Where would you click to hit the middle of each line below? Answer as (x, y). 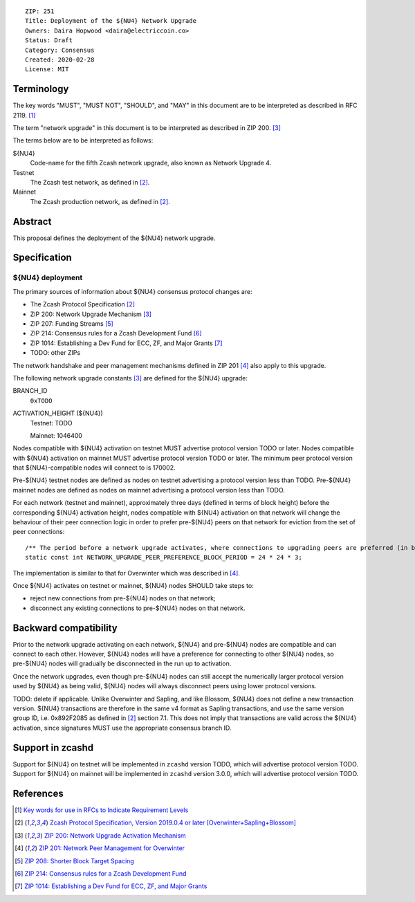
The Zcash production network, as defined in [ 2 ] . (100, 201)
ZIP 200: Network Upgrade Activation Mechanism (115, 835)
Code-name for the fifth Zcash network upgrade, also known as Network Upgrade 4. (151, 163)
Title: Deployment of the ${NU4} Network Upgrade (111, 21)
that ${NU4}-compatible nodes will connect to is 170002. (94, 468)
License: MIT (47, 70)
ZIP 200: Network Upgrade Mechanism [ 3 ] (91, 314)
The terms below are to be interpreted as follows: (83, 140)
